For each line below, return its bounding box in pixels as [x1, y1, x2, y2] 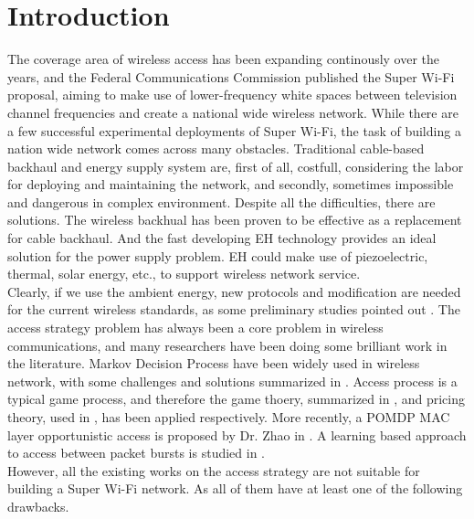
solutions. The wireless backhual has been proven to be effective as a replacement [7, 210, 462, 229]
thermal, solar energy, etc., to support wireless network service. [7, 264, 361, 283]
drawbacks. [7, 496, 69, 515]
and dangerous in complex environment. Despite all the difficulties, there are [7, 192, 436, 211]
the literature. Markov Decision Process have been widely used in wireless [7, 354, 420, 373]
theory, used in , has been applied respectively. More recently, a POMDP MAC [7, 408, 450, 426]
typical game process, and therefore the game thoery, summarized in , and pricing [7, 389, 465, 408]
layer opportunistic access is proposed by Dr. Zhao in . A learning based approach [7, 425, 467, 444]
